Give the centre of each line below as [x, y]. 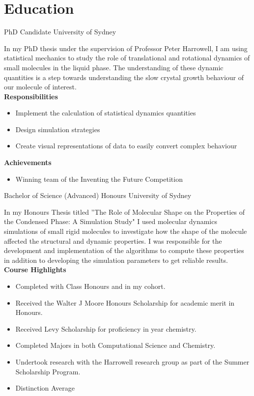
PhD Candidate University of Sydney [60, 32]
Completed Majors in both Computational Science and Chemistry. [115, 345]
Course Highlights [35, 269]
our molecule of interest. [40, 87]
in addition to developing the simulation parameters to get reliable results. [116, 260]
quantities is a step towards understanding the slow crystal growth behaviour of [124, 77]
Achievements [28, 162]
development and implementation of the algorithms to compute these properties [124, 250]
